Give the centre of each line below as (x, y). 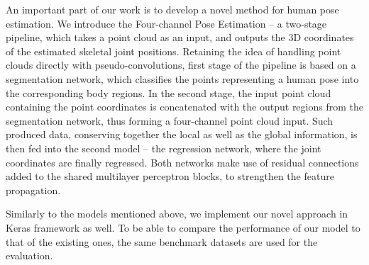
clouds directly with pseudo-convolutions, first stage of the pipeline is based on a (181, 65)
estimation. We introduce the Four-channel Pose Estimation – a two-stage (166, 23)
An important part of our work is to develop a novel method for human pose (172, 9)
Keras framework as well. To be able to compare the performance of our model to (183, 227)
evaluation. (29, 255)
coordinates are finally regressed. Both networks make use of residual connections (182, 162)
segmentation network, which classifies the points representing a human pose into (182, 78)
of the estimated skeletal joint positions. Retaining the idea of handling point (174, 51)
